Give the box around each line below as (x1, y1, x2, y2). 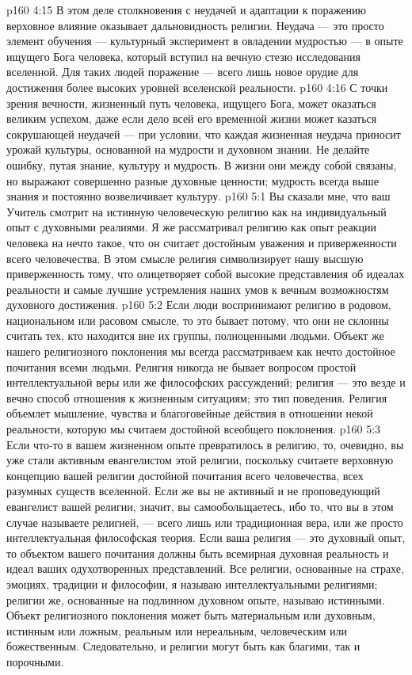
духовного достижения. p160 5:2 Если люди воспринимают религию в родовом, (6, 296, 391, 313)
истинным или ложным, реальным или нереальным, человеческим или (6, 622, 347, 639)
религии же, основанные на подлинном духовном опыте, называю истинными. (6, 591, 385, 608)
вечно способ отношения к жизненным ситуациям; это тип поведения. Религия (6, 389, 387, 406)
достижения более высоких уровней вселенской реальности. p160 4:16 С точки (6, 78, 388, 95)
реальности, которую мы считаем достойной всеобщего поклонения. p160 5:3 (6, 421, 381, 437)
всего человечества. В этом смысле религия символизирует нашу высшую (6, 250, 364, 266)
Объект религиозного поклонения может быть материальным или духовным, (6, 607, 376, 624)
